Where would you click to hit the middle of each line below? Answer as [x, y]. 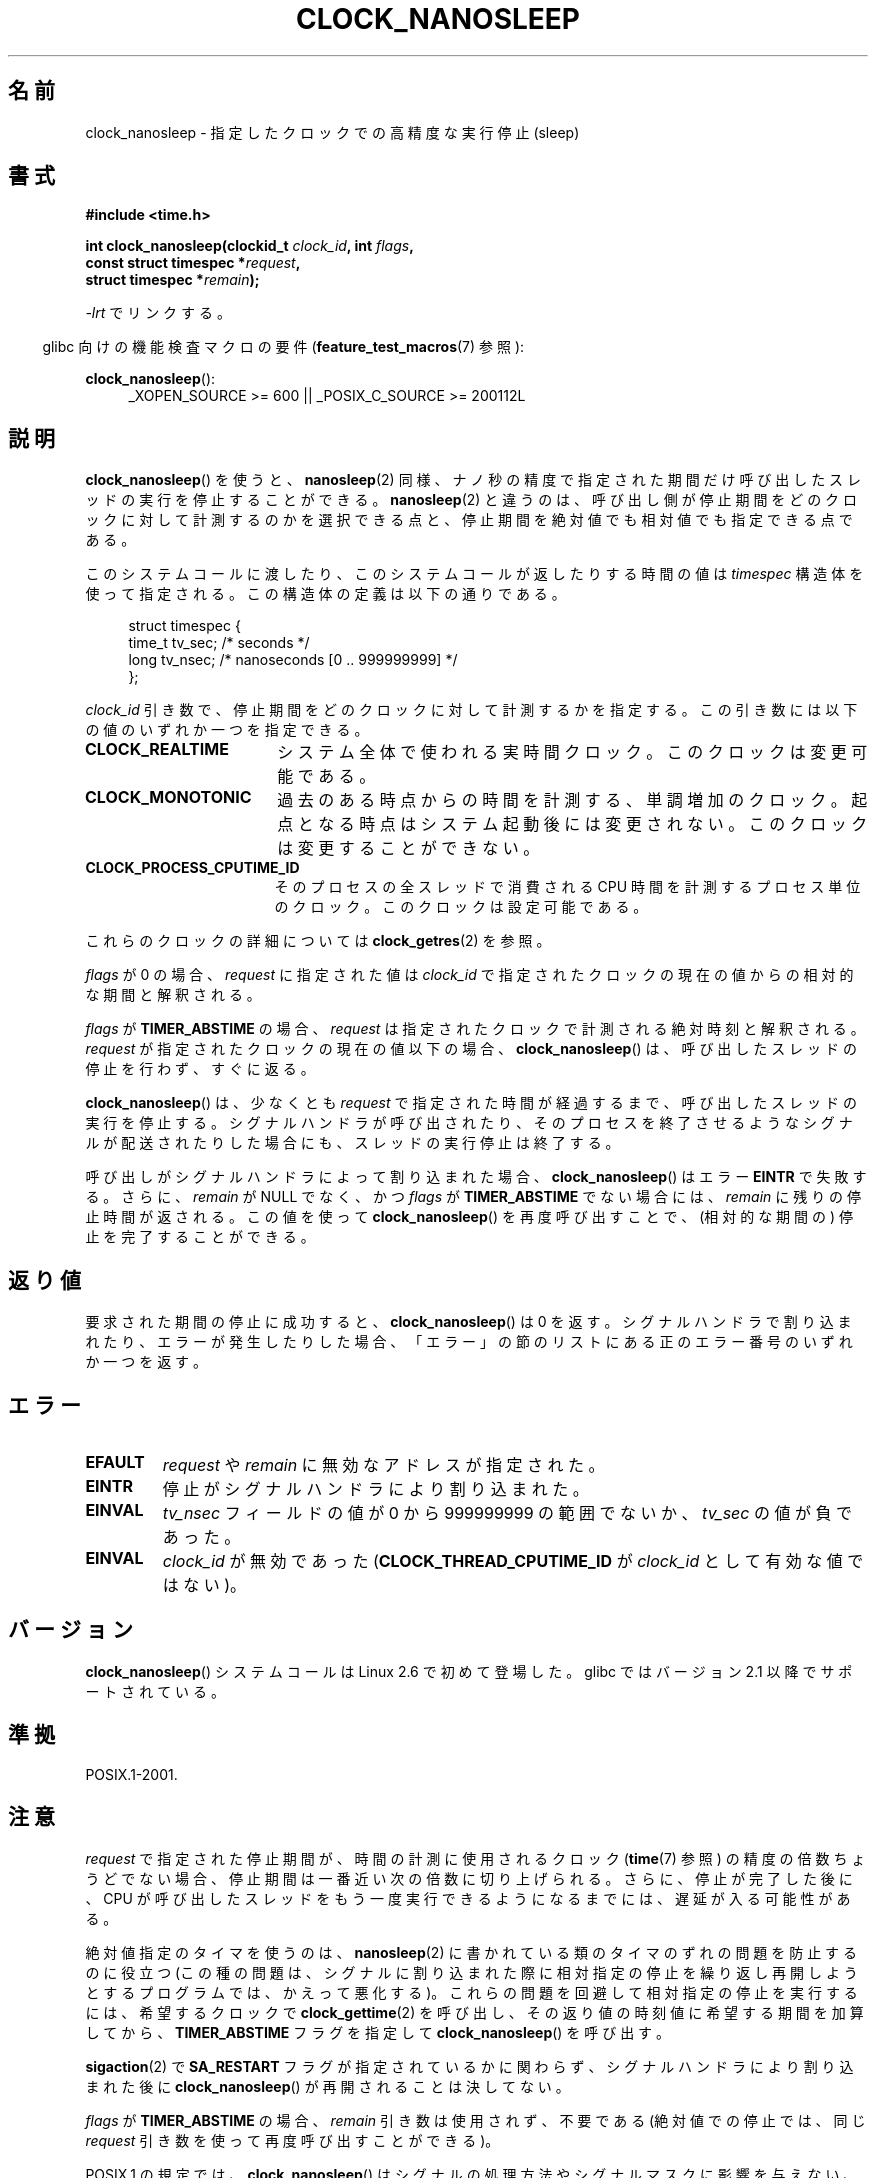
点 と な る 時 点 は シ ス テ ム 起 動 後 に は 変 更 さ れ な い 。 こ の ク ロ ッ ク [572, 824]
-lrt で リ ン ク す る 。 [158, 313]
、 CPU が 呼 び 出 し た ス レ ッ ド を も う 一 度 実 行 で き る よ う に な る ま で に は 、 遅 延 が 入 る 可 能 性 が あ [468, 1898]
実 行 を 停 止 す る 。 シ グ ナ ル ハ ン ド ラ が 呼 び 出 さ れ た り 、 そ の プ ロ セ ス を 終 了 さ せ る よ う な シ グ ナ [469, 1123]
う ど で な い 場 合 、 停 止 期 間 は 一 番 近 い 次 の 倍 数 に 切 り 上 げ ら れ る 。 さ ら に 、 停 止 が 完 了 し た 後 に [469, 1878]
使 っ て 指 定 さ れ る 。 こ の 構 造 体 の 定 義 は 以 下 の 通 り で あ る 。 [325, 594]
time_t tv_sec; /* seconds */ [219, 643]
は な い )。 [204, 1584]
